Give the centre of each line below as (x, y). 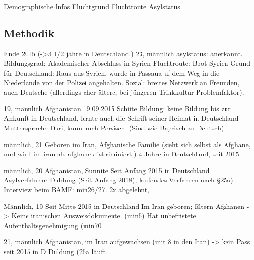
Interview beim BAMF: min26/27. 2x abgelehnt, (77, 189)
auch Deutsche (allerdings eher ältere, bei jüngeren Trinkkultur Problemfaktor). (124, 92)
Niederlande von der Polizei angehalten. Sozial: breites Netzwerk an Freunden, (122, 82)
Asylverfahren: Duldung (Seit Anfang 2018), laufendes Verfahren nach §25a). (120, 180)
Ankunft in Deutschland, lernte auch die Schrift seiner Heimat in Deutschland (121, 118)
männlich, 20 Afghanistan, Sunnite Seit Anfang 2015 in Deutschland (107, 170)
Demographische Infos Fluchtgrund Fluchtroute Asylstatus (92, 6)
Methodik (29, 33)
